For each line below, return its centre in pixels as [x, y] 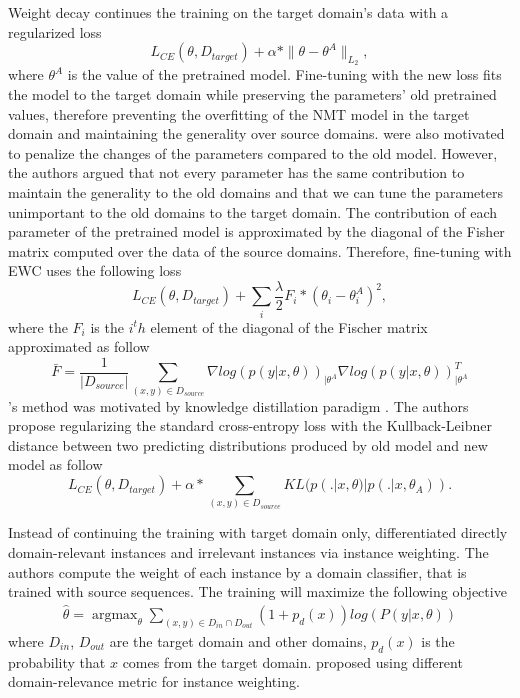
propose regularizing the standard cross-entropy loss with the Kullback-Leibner [250, 425]
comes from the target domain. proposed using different [292, 661]
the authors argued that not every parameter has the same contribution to [236, 172]
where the [38, 326]
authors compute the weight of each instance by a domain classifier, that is [237, 571]
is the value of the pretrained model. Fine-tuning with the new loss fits [284, 74]
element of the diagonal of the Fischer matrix [289, 326]
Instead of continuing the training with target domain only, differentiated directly [258, 532]
